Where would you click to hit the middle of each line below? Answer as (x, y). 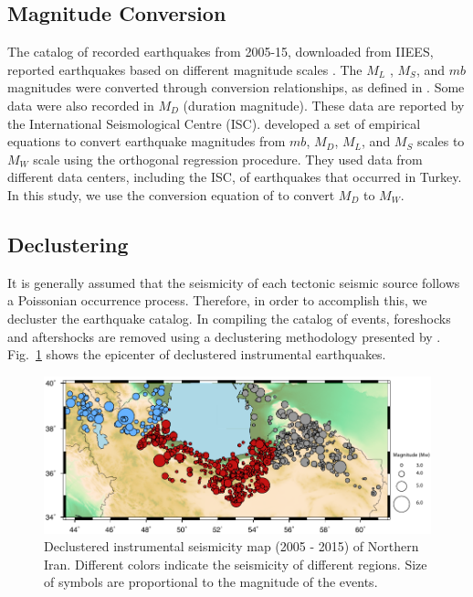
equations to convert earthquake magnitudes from (147, 141)
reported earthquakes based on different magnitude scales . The (185, 69)
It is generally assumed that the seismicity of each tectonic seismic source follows (234, 282)
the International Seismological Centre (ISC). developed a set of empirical (214, 123)
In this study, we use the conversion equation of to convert (171, 194)
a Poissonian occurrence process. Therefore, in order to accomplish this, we (217, 300)
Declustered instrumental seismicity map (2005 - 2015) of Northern (231, 546)
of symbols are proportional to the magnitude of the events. (211, 582)
